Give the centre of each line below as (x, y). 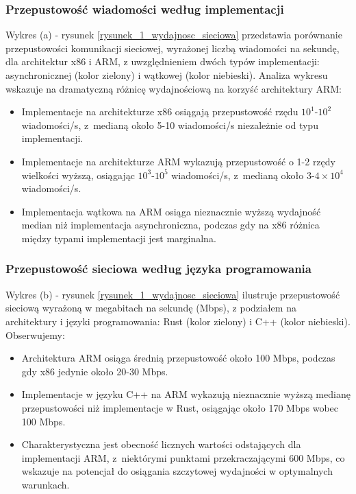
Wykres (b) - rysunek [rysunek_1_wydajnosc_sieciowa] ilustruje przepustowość (173, 294)
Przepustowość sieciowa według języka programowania (158, 269)
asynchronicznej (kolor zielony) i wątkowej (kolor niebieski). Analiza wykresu (167, 75)
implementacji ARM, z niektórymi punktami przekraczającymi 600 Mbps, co (183, 457)
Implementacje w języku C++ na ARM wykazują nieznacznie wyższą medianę (186, 394)
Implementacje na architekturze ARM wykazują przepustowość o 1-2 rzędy (178, 161)
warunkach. (46, 484)
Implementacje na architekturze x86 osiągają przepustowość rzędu (160, 111)
